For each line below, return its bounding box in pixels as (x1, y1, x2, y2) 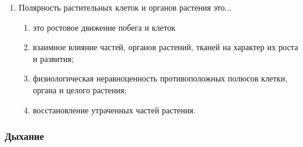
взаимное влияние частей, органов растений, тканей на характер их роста (33, 41, 298, 53)
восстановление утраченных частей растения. (33, 103, 196, 116)
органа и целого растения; (33, 83, 127, 96)
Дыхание (5, 129, 44, 143)
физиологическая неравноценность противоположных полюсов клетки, (33, 72, 288, 84)
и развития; (33, 52, 74, 64)
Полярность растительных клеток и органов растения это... (18, 1, 232, 13)
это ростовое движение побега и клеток (33, 21, 176, 33)
